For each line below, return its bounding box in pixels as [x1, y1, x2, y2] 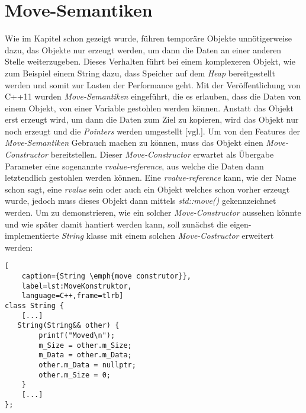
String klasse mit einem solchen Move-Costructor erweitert [62, 229, 274, 242]
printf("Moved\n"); [38, 331, 115, 340]
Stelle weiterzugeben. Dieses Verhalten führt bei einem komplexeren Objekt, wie [5, 55, 295, 68]
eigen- [230, 217, 252, 230]
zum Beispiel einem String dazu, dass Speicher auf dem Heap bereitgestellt [5, 66, 275, 79]
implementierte [5, 229, 59, 242]
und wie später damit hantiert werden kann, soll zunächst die [5, 217, 228, 230]
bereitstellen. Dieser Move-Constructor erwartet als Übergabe [50, 148, 274, 161]
